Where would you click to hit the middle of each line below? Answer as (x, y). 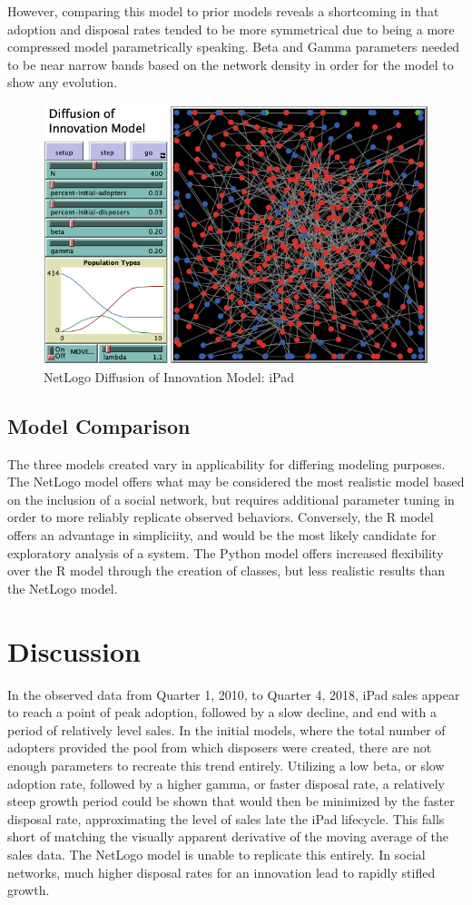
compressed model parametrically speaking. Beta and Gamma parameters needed (234, 47)
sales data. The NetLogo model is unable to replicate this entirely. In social (216, 854)
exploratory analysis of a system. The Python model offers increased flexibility (226, 552)
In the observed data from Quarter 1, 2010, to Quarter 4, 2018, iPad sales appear (234, 694)
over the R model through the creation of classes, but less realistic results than (226, 571)
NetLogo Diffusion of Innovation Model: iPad (169, 376)
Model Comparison (99, 425)
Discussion (74, 650)
